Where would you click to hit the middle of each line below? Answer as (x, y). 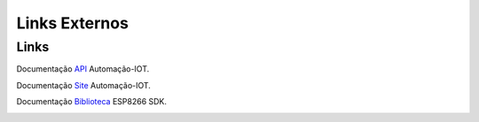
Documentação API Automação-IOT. (83, 69)
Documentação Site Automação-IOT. (83, 85)
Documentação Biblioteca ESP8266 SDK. (92, 102)
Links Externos (72, 23)
